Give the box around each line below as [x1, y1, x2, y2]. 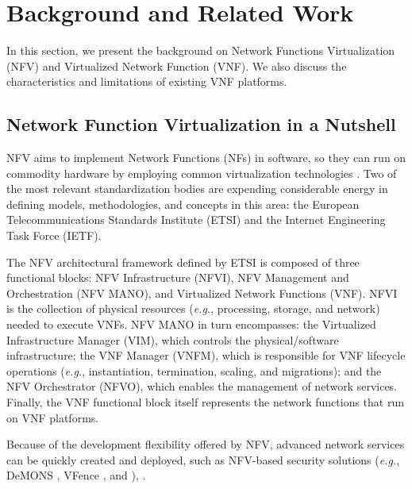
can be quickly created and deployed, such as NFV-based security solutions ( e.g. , [6, 451, 400, 468]
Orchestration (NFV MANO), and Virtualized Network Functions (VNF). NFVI [6, 284, 398, 301]
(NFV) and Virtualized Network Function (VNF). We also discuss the [6, 57, 347, 74]
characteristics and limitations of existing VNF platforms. [6, 73, 287, 90]
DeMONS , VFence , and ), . [6, 467, 146, 483]
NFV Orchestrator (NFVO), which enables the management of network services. [6, 378, 398, 395]
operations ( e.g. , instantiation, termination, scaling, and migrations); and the [6, 362, 382, 379]
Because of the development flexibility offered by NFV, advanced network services [6, 436, 405, 452]
